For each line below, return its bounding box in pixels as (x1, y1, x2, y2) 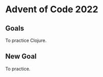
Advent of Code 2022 (5, 4, 98, 15)
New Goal (5, 52, 37, 61)
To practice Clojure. (5, 37, 47, 43)
